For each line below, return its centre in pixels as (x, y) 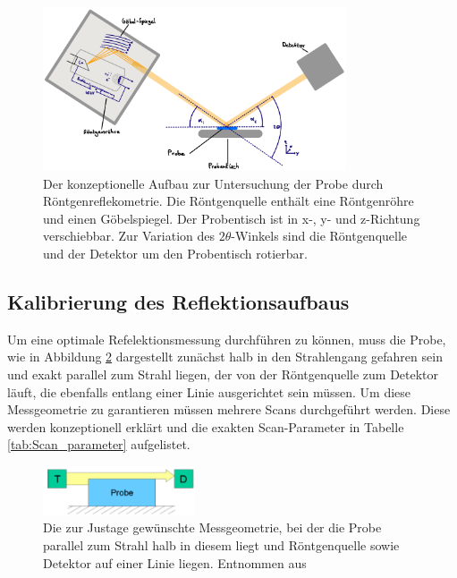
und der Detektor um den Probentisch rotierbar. (175, 253)
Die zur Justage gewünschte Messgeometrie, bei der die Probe (212, 527)
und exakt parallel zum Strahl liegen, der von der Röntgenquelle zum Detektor (223, 374)
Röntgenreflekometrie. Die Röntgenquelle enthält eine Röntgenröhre (228, 201)
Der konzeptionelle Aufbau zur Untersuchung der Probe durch (213, 183)
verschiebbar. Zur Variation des (129, 236)
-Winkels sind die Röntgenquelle (319, 236)
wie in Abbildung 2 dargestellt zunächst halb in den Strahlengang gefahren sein (225, 357)
